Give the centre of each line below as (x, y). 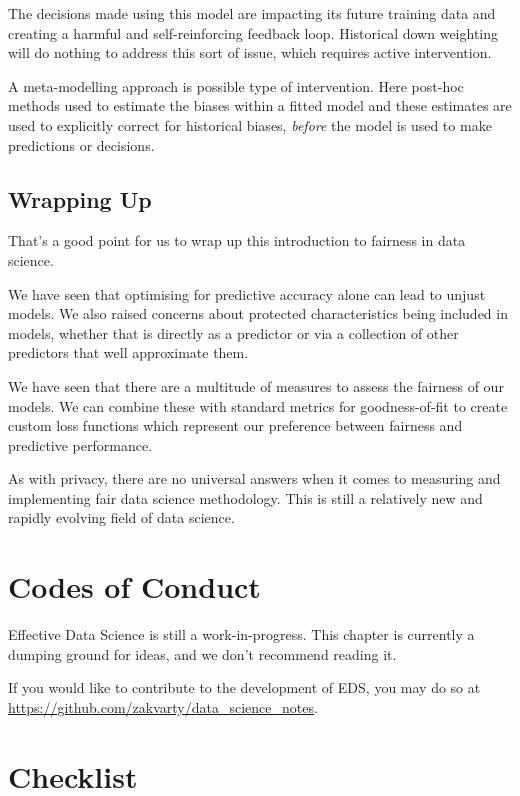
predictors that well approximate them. (128, 352)
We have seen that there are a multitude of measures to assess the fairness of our (256, 385)
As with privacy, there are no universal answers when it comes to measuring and (254, 478)
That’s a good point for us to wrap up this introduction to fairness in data (237, 240)
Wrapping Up (80, 198)
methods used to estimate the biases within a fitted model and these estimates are (260, 105)
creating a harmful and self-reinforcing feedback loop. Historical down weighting (253, 32)
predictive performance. (80, 444)
